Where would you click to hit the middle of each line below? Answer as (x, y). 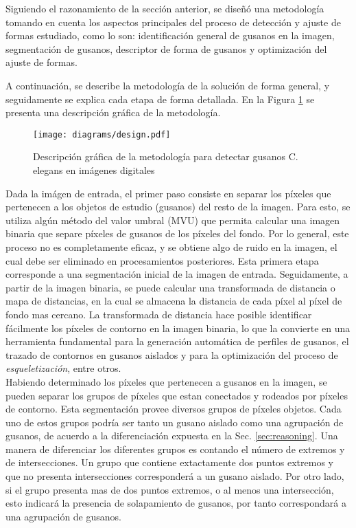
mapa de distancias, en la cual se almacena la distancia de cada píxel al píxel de (174, 301)
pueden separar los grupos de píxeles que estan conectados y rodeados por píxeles (177, 395)
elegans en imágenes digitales (94, 170)
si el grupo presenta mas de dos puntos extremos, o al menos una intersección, (170, 489)
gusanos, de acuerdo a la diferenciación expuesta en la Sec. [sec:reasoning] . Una (172, 436)
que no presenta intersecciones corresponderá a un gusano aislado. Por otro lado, (175, 476)
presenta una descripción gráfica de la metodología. (113, 112)
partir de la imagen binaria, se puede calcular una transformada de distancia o (170, 287)
